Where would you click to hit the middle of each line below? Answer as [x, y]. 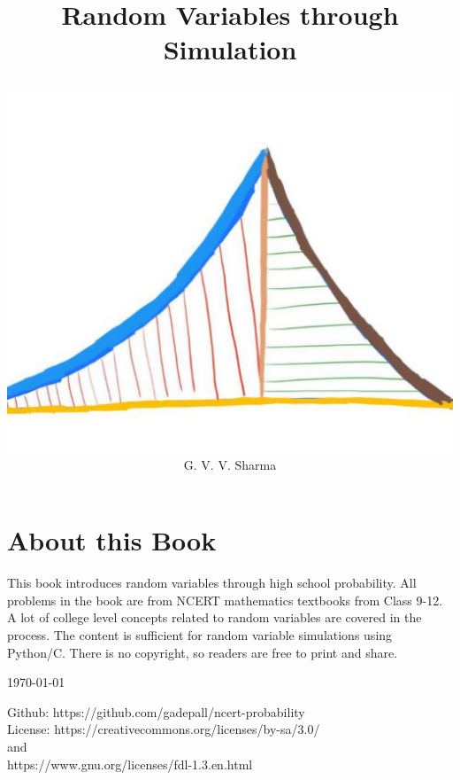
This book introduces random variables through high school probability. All [212, 583]
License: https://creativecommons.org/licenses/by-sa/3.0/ [164, 729]
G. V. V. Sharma [230, 464]
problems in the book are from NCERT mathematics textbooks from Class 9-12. [225, 600]
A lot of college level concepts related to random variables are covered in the [215, 617]
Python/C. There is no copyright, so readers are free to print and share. [203, 652]
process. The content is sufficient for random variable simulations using [200, 635]
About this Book [112, 540]
